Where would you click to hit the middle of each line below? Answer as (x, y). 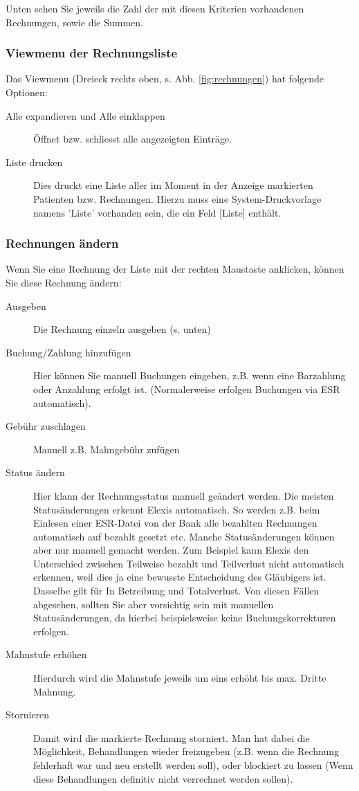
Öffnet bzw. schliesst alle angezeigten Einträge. (133, 139)
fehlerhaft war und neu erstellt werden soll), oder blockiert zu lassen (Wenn (193, 765)
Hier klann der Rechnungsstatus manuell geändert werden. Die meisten (184, 495)
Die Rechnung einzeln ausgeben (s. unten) (122, 329)
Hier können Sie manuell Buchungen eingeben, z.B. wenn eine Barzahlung (190, 375)
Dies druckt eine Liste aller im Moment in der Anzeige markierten (173, 185)
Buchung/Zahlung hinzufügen (68, 352)
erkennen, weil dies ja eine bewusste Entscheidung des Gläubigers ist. (180, 577)
